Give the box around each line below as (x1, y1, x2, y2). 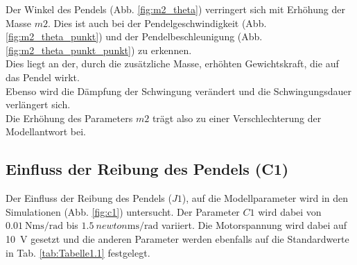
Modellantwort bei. (6, 124, 86, 139)
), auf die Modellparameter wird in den (182, 191, 349, 205)
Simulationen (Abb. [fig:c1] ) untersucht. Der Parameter (6, 204, 240, 219)
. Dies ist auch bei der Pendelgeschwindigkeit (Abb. (48, 15, 267, 30)
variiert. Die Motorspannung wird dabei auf (161, 218, 347, 232)
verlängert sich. (6, 97, 71, 112)
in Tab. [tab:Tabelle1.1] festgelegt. (6, 245, 150, 259)
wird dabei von (258, 204, 322, 219)
